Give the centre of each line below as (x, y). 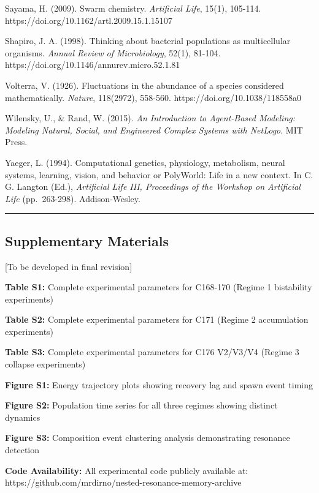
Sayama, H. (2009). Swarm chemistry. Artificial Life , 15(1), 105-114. (133, 8)
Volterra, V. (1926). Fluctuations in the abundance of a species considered (144, 85)
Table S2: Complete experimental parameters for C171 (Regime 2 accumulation (157, 319)
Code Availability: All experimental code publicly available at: (127, 470)
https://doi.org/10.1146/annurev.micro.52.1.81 (93, 65)
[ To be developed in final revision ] (69, 266)
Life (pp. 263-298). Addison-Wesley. (73, 198)
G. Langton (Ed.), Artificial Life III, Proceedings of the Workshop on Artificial (153, 186)
